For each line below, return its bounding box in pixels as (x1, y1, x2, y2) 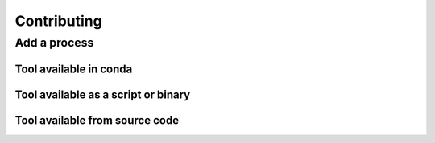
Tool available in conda (14, 62, 133, 76)
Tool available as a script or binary (14, 88, 191, 101)
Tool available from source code (14, 113, 180, 127)
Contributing (14, 12, 102, 30)
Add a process (14, 35, 94, 50)
